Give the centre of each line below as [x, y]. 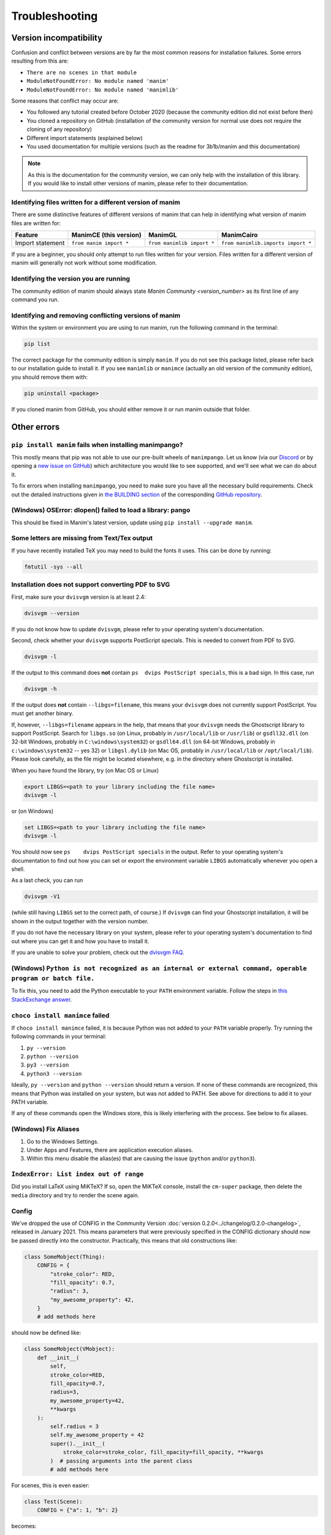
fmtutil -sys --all [53, 567]
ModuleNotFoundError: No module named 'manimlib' [103, 90]
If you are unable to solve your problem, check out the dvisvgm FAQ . [98, 952]
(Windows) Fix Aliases [45, 1129]
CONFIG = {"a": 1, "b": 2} [78, 1510]
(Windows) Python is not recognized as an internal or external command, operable [159, 968]
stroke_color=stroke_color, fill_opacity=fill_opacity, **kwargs [163, 1452]
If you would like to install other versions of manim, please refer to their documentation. [138, 184]
